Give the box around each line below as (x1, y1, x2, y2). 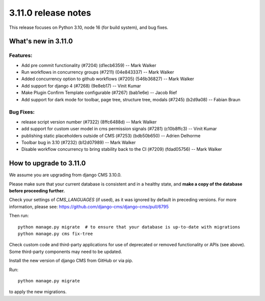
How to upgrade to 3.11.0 (9, 159, 86, 167)
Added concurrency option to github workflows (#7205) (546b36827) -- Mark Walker (21, 76, 194, 82)
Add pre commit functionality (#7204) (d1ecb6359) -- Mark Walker (21, 62, 157, 68)
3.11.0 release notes (9, 7, 91, 18)
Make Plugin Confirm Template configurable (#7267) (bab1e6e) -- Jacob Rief (21, 90, 177, 95)
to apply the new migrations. (9, 289, 67, 295)
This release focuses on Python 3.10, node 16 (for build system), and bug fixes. (9, 24, 169, 30)
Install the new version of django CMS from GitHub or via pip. (9, 257, 133, 264)
